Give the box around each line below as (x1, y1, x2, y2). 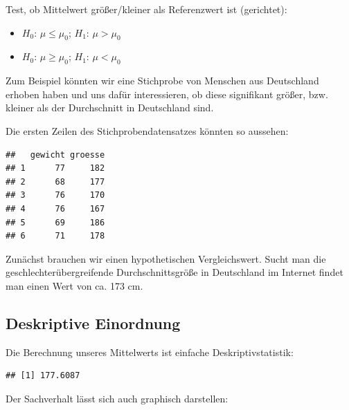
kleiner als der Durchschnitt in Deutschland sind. (6, 100, 214, 115)
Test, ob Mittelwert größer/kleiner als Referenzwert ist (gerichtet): (6, 2, 287, 16)
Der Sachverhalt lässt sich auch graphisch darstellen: (6, 391, 229, 405)
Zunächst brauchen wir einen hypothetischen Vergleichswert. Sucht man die (6, 251, 326, 265)
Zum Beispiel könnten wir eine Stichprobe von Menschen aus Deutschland (6, 73, 319, 88)
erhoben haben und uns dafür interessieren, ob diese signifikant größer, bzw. (6, 86, 328, 101)
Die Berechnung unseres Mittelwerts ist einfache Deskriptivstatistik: (6, 344, 294, 359)
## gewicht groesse (6, 149, 105, 160)
